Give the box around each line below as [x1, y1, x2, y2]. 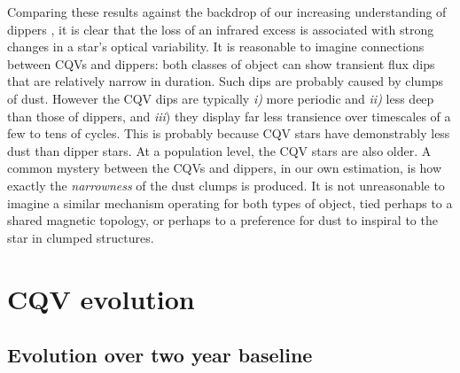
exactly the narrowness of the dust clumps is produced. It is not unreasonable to [7, 175, 445, 194]
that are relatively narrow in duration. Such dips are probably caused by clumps [7, 72, 444, 90]
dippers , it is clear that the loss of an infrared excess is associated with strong [7, 19, 434, 38]
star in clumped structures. [7, 228, 154, 246]
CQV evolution [7, 280, 195, 316]
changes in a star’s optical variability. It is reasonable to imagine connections [7, 37, 425, 56]
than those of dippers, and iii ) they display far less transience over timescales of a [7, 106, 451, 125]
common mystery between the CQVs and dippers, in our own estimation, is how [7, 159, 442, 177]
